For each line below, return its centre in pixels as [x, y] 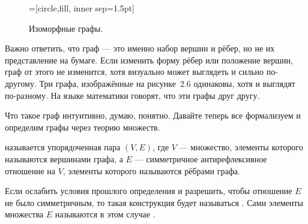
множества [24, 214]
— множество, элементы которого [241, 147]
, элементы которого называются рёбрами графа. [151, 170]
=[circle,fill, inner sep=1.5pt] [82, 8]
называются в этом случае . [105, 214]
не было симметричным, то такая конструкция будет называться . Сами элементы [154, 202]
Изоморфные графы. [66, 28]
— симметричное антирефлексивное [201, 158]
